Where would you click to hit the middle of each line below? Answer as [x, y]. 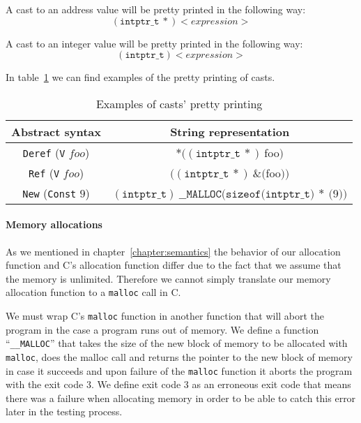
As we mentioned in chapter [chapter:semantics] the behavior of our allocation [173, 251]
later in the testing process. [64, 411]
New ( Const [49, 193]
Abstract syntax [56, 131]
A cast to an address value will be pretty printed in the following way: [156, 9]
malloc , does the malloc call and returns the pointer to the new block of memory [179, 356]
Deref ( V [44, 152]
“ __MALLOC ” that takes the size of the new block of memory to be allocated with [177, 343]
